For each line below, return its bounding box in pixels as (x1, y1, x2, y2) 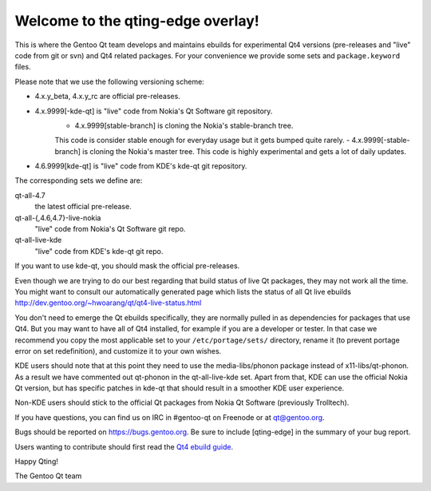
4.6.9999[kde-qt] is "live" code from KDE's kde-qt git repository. (34, 161, 247, 171)
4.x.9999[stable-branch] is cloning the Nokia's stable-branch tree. (74, 121, 294, 130)
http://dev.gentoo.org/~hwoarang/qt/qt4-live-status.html (14, 298, 202, 307)
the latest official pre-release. (34, 202, 132, 212)
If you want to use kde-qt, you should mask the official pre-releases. (14, 261, 240, 271)
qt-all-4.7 (14, 190, 45, 200)
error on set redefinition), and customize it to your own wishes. (14, 346, 222, 355)
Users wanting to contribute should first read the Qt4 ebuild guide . (14, 442, 234, 451)
